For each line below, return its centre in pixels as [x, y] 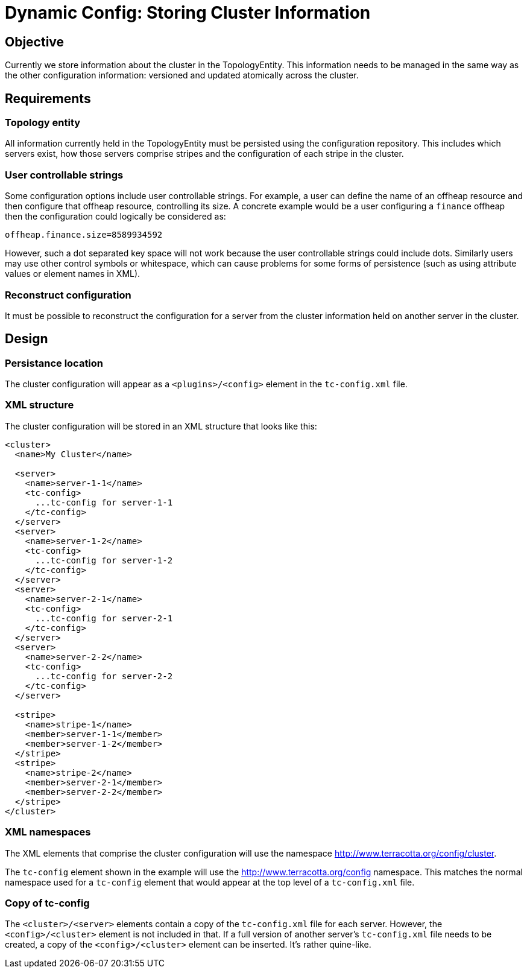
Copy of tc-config [47, 903]
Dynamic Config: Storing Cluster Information [188, 13]
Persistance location [54, 363]
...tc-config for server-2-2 [104, 676]
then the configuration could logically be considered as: [115, 217]
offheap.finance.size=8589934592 [84, 235]
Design [27, 339]
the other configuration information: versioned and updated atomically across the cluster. [182, 75]
